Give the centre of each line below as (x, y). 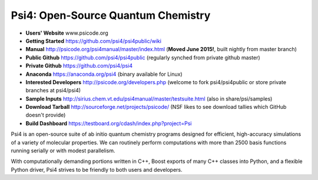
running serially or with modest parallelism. (63, 151)
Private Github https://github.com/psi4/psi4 (79, 66)
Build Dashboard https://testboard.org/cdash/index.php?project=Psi (109, 123)
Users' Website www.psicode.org (67, 33)
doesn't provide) (46, 115)
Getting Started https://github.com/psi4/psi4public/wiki (94, 41)
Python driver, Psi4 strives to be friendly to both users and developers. (97, 169)
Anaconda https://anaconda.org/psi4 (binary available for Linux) (104, 74)
